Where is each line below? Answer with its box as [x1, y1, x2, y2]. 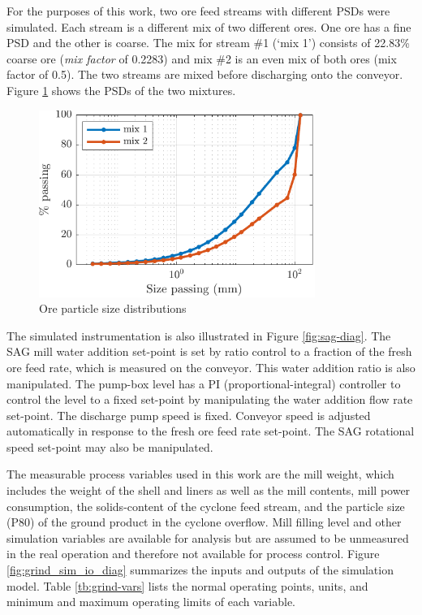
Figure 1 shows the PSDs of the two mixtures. [6, 81, 236, 98]
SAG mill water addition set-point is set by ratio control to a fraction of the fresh [6, 343, 412, 360]
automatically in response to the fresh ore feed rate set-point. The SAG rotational [6, 422, 415, 440]
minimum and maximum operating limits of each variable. [6, 593, 295, 610]
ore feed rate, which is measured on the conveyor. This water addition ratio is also [6, 358, 416, 375]
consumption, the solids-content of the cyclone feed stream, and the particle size [6, 497, 405, 514]
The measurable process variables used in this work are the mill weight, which [6, 466, 394, 483]
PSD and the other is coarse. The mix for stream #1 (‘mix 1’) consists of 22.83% [6, 34, 410, 51]
